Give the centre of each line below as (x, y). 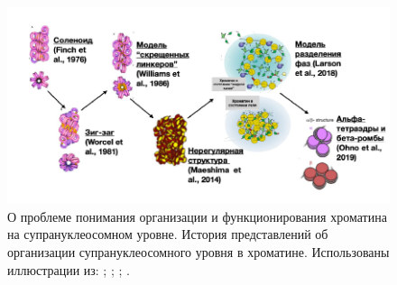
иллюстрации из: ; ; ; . (69, 269)
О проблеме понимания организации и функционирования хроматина (197, 216)
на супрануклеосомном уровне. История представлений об (168, 234)
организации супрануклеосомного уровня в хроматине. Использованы (198, 252)
